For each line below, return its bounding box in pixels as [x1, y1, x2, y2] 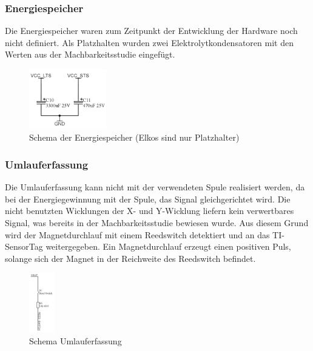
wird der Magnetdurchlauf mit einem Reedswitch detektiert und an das [5, 228, 270, 241]
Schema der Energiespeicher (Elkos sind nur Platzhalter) [29, 131, 240, 144]
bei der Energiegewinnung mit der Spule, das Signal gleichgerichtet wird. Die [5, 192, 291, 205]
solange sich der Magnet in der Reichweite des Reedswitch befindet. [5, 252, 256, 264]
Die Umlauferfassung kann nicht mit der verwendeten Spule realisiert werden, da [5, 181, 305, 193]
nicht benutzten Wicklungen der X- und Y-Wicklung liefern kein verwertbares [5, 204, 294, 217]
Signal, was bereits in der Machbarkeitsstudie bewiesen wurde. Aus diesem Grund [5, 216, 309, 229]
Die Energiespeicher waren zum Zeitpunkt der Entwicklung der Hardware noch [5, 24, 298, 37]
